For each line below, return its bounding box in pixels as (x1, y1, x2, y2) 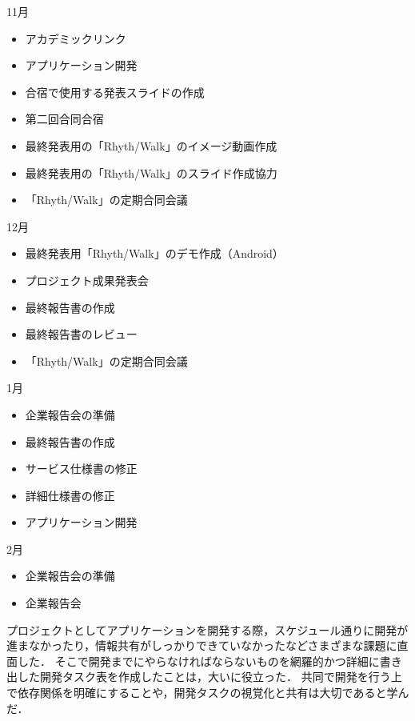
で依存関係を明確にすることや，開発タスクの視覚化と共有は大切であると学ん (6, 684, 409, 701)
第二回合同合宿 (25, 110, 104, 127)
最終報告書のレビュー (25, 326, 138, 342)
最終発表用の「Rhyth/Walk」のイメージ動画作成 (25, 137, 277, 154)
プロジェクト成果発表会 (25, 271, 149, 288)
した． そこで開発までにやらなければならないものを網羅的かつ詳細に (17, 652, 380, 669)
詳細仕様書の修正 (25, 487, 115, 503)
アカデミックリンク (25, 30, 126, 46)
